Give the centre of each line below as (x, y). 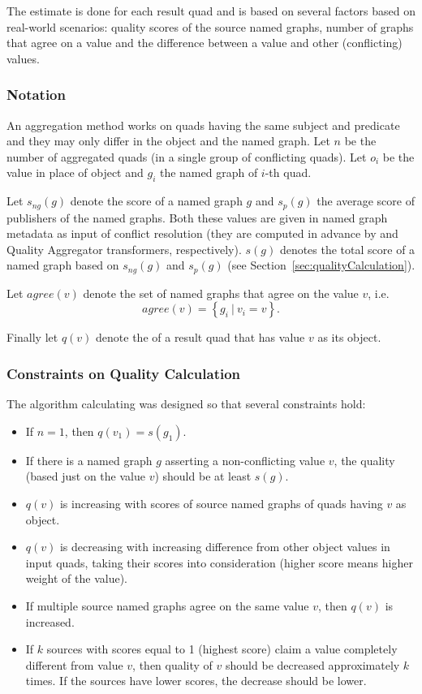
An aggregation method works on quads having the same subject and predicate (203, 125)
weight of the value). (77, 578)
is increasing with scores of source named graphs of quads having (221, 504)
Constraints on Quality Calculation (124, 373)
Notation (36, 95)
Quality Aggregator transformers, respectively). (124, 249)
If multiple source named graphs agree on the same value (167, 606)
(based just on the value (85, 476)
